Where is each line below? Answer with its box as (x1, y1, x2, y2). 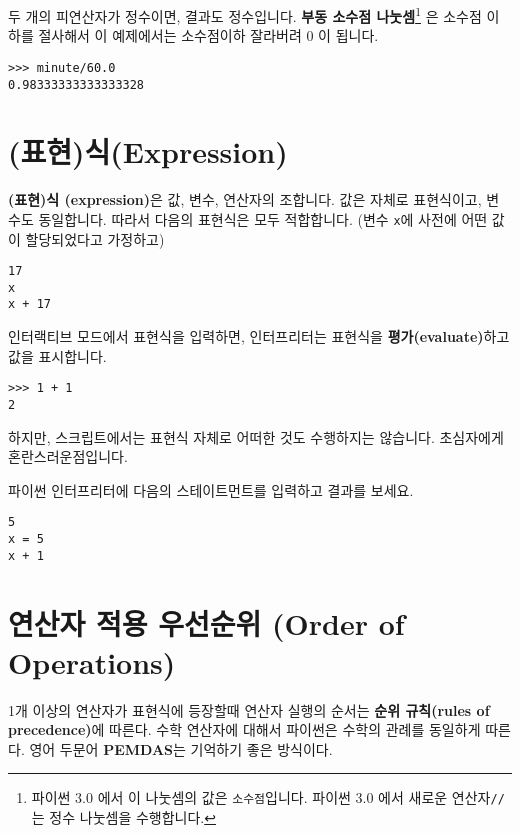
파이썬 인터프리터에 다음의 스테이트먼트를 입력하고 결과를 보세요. (8, 479, 414, 500)
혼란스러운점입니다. (8, 446, 128, 467)
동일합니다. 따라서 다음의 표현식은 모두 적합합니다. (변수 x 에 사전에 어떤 (38, 208, 488, 229)
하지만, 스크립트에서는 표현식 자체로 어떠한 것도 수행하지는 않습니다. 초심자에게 (8, 426, 504, 447)
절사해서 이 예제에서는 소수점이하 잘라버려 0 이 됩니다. (38, 25, 379, 46)
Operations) (8, 641, 176, 682)
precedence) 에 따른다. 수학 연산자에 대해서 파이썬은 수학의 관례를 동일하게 (8, 719, 481, 740)
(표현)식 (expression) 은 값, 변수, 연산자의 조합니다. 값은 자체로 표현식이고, (8, 189, 482, 210)
